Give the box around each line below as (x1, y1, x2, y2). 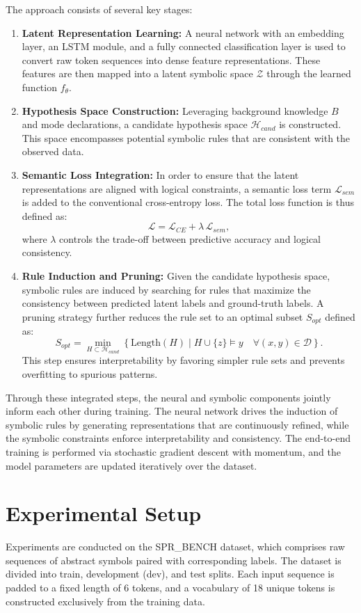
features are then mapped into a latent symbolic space (22, 66, 253, 81)
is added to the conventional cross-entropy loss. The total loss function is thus (22, 195, 354, 209)
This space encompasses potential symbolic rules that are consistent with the (22, 130, 351, 145)
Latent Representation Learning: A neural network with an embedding (22, 25, 344, 40)
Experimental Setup (6, 499, 202, 527)
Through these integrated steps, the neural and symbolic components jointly (6, 390, 331, 404)
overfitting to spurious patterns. (22, 367, 158, 381)
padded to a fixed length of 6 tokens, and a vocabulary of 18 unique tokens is (6, 580, 335, 595)
